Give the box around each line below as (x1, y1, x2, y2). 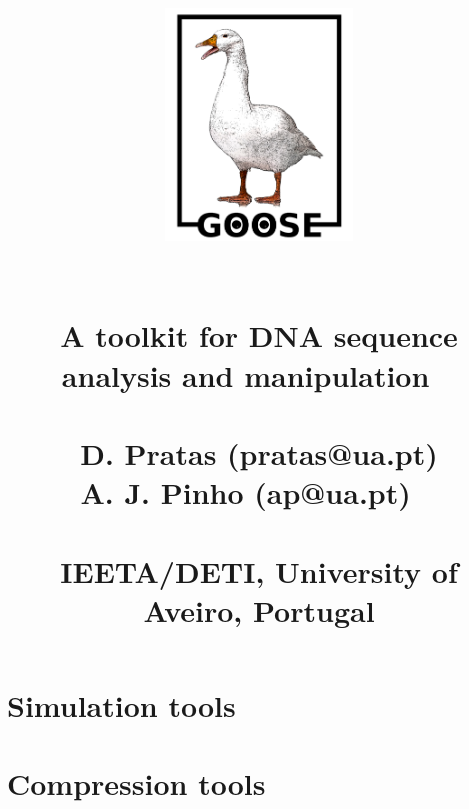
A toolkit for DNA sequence (60, 315, 458, 356)
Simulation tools (7, 684, 236, 725)
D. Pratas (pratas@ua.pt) (80, 432, 438, 473)
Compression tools (7, 763, 266, 804)
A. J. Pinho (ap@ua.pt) (80, 472, 411, 513)
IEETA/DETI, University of (60, 550, 458, 591)
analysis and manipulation (61, 354, 430, 395)
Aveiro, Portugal (143, 589, 375, 630)
